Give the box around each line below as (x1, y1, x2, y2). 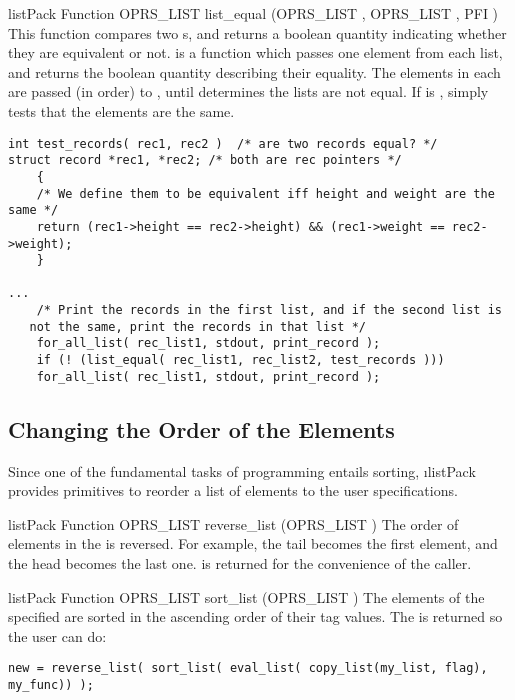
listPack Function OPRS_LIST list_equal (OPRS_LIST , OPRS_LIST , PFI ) (8, 3, 499, 23)
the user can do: (8, 625, 107, 646)
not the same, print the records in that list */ (29, 319, 366, 334)
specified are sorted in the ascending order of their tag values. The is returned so (8, 606, 503, 627)
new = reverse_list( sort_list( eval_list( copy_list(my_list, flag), (8, 661, 488, 676)
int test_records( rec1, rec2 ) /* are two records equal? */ (8, 136, 438, 151)
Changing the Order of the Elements (8, 413, 395, 444)
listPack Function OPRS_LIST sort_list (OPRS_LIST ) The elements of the (8, 586, 485, 607)
